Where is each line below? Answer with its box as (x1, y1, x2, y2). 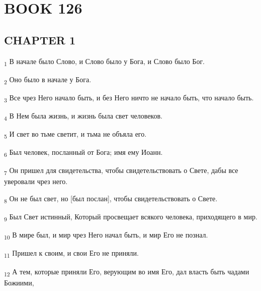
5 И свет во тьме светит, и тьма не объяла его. (4, 129, 147, 140)
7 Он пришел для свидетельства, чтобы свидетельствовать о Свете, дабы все (4, 165, 238, 177)
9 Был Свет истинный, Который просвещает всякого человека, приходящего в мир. (4, 211, 257, 223)
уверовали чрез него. (4, 176, 68, 187)
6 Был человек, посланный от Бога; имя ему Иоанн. (4, 147, 163, 158)
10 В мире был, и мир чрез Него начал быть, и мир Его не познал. (4, 229, 208, 242)
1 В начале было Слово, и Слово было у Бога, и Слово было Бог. (4, 55, 205, 68)
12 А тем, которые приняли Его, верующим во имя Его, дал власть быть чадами (4, 266, 249, 278)
